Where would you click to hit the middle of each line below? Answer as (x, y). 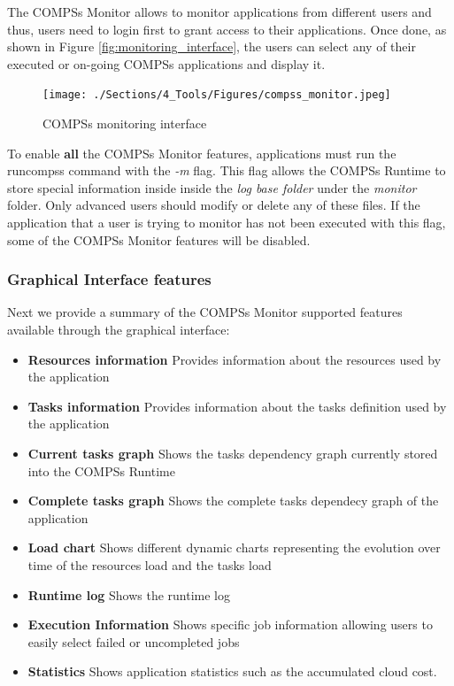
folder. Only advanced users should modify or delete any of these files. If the (214, 205)
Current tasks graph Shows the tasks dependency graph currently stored (233, 453)
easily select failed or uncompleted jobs (134, 641)
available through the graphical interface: (119, 329)
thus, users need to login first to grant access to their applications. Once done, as (227, 29)
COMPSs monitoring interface (125, 123)
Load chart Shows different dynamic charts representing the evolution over (234, 547)
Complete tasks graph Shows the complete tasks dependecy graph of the (233, 501)
